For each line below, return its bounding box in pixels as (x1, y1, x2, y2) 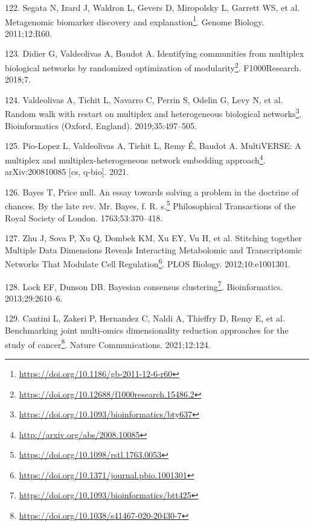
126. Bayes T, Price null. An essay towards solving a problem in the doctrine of (5, 185, 299, 198)
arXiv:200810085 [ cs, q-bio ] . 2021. (5, 165, 129, 178)
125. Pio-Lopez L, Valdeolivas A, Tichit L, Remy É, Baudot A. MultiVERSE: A (5, 139, 301, 152)
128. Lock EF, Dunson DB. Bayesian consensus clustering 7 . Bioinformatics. (5, 278, 283, 293)
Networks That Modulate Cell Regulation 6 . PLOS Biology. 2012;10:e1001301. (5, 256, 291, 270)
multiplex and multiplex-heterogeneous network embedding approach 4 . (5, 151, 266, 166)
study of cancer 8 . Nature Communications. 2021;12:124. (5, 336, 211, 350)
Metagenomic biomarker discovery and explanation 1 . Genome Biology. (5, 13, 264, 28)
